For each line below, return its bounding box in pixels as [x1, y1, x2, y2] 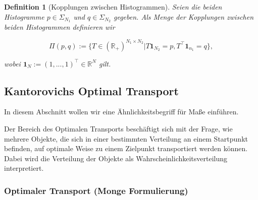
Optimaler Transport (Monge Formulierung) [4, 184, 188, 196]
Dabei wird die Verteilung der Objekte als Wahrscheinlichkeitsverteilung [4, 153, 228, 163]
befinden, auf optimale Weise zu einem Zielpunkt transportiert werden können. [4, 143, 248, 154]
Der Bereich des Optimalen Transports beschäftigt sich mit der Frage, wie [4, 123, 233, 134]
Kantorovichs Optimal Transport [4, 83, 179, 98]
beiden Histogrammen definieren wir [4, 22, 115, 32]
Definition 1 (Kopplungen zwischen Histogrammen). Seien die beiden [4, 2, 222, 12]
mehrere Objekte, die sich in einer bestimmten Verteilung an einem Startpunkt [4, 133, 248, 144]
